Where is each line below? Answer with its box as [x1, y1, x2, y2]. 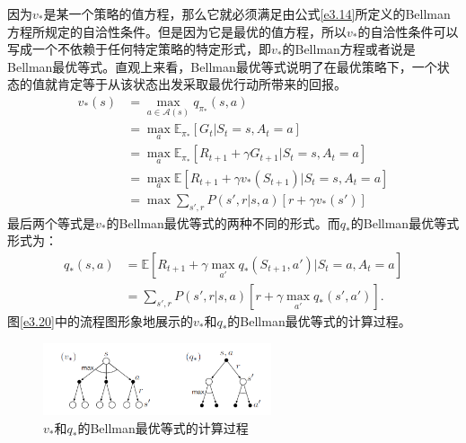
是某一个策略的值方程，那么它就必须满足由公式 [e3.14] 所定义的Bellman [43, 4, 451, 22]
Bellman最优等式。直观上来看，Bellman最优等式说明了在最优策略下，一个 [7, 57, 437, 75]
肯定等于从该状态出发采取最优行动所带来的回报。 [57, 75, 347, 93]
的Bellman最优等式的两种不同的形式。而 [106, 213, 340, 232]
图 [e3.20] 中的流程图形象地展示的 [7, 312, 193, 331]
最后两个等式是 [7, 213, 95, 232]
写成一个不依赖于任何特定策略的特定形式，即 [7, 40, 271, 58]
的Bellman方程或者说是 [282, 40, 416, 58]
